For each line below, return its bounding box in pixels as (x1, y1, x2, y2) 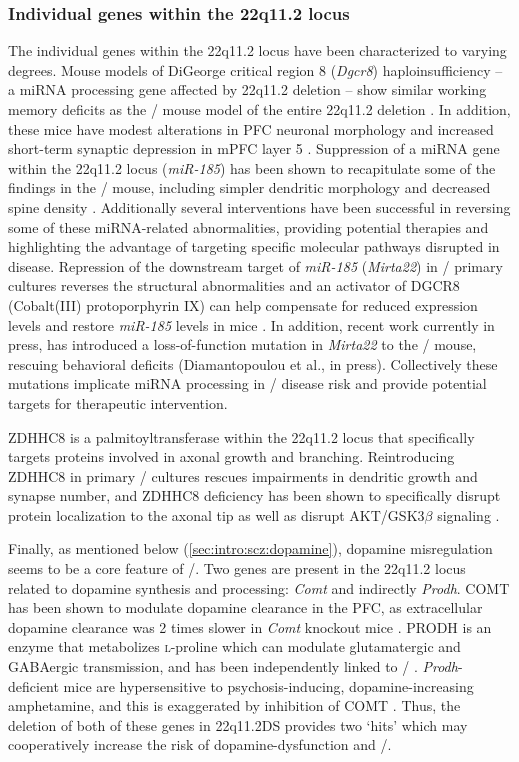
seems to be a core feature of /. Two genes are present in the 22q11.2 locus (8, 558, 466, 579)
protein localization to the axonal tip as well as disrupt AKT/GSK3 (8, 504, 425, 525)
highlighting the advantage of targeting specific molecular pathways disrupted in (8, 236, 500, 257)
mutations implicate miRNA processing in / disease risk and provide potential (8, 373, 487, 394)
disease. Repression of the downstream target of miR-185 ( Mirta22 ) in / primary (8, 255, 503, 276)
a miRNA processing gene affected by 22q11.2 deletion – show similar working (8, 79, 487, 100)
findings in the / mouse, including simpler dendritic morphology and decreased (8, 177, 491, 198)
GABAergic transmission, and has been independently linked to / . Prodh (8, 656, 458, 677)
